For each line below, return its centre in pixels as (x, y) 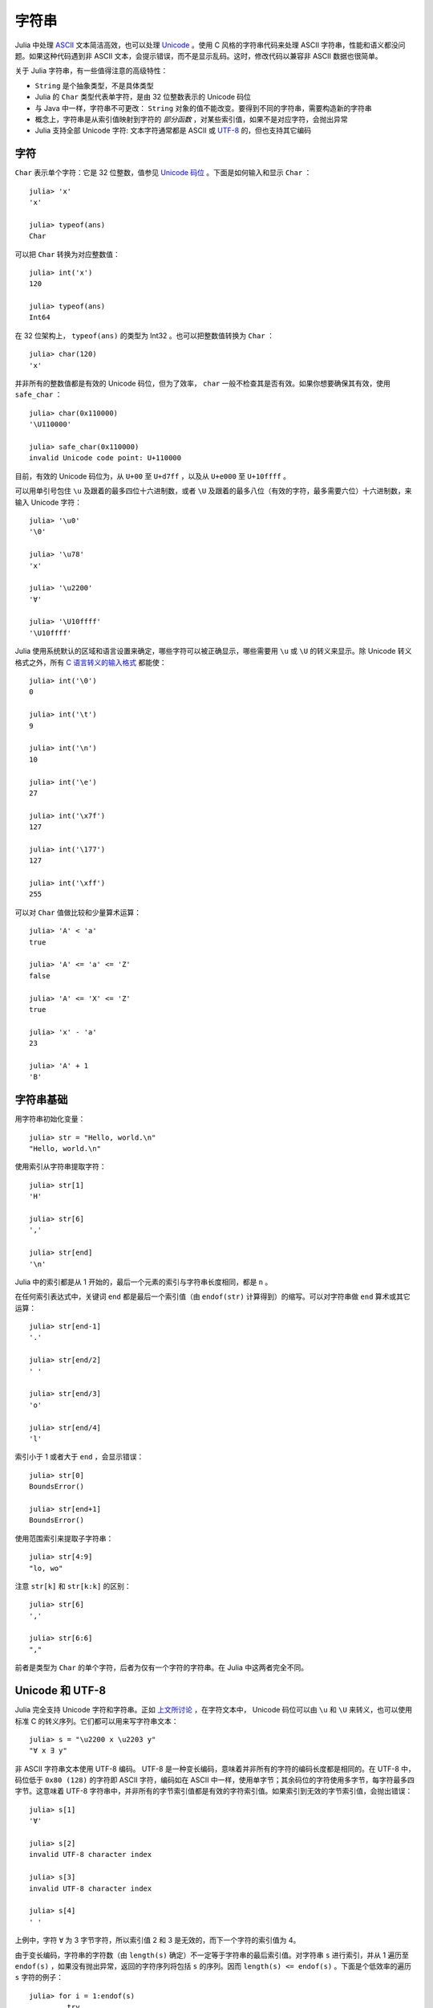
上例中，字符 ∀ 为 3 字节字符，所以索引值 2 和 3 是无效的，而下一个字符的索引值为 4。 (158, 1941)
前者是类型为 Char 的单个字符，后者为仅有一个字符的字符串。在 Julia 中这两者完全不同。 (162, 1667)
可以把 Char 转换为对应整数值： (67, 254)
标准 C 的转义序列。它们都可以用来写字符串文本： (97, 1721)
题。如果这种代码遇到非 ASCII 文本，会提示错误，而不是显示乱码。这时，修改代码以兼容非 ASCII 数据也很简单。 (198, 55)
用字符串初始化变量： (50, 1119)
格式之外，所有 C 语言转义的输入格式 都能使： (91, 662)
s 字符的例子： (39, 1977)
